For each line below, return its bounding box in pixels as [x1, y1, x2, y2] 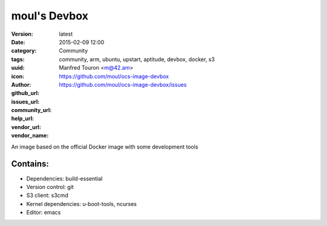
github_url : [11, 90, 39, 97]
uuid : [11, 64, 25, 71]
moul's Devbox [11, 9, 89, 22]
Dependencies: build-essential [26, 174, 103, 182]
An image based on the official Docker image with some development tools [11, 143, 199, 150]
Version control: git [26, 183, 74, 190]
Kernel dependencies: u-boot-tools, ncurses [26, 200, 137, 207]
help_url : [11, 115, 35, 122]
